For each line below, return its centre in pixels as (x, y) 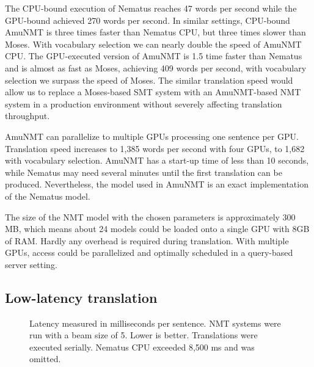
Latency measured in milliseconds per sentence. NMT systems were (155, 323)
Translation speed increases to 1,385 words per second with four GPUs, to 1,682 (155, 148)
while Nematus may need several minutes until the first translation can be (144, 172)
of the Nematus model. (48, 196)
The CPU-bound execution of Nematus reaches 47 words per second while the (151, 8)
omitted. (45, 359)
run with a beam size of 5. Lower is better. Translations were (144, 335)
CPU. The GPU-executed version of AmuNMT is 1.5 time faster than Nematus (154, 56)
